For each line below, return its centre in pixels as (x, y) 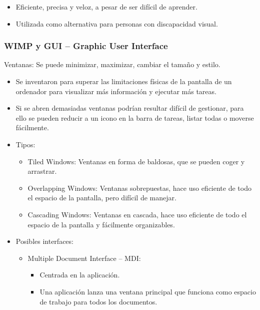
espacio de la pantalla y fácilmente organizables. (101, 224)
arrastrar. (42, 171)
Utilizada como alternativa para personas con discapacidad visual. (117, 23)
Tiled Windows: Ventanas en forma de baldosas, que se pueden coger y (136, 161)
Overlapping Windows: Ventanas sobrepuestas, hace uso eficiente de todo (139, 188)
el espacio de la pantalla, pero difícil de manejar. (102, 198)
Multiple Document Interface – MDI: (84, 258)
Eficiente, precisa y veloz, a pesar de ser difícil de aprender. (106, 7)
